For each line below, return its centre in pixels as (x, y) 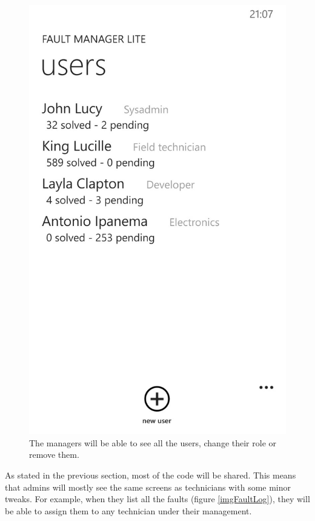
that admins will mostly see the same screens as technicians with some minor (148, 487)
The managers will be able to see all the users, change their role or (153, 442)
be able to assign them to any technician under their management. (128, 510)
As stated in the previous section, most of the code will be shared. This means (151, 475)
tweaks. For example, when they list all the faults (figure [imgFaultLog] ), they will (157, 499)
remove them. (54, 455)
